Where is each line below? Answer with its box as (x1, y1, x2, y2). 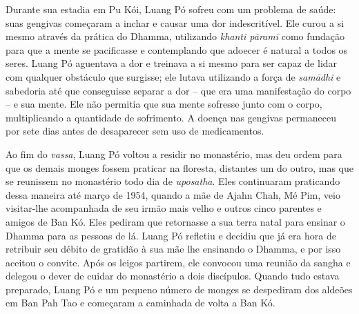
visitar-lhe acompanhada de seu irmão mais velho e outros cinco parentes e (6, 201, 322, 215)
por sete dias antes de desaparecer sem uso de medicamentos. (6, 124, 264, 138)
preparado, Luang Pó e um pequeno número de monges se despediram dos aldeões (6, 282, 353, 296)
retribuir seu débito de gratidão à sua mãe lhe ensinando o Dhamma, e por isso (6, 242, 341, 256)
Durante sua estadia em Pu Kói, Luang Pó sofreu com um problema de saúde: (6, 2, 336, 16)
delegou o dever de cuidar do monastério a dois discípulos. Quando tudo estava (6, 268, 340, 283)
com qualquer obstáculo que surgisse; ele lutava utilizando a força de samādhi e (6, 69, 341, 84)
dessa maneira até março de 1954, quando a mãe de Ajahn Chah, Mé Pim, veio (6, 187, 340, 202)
